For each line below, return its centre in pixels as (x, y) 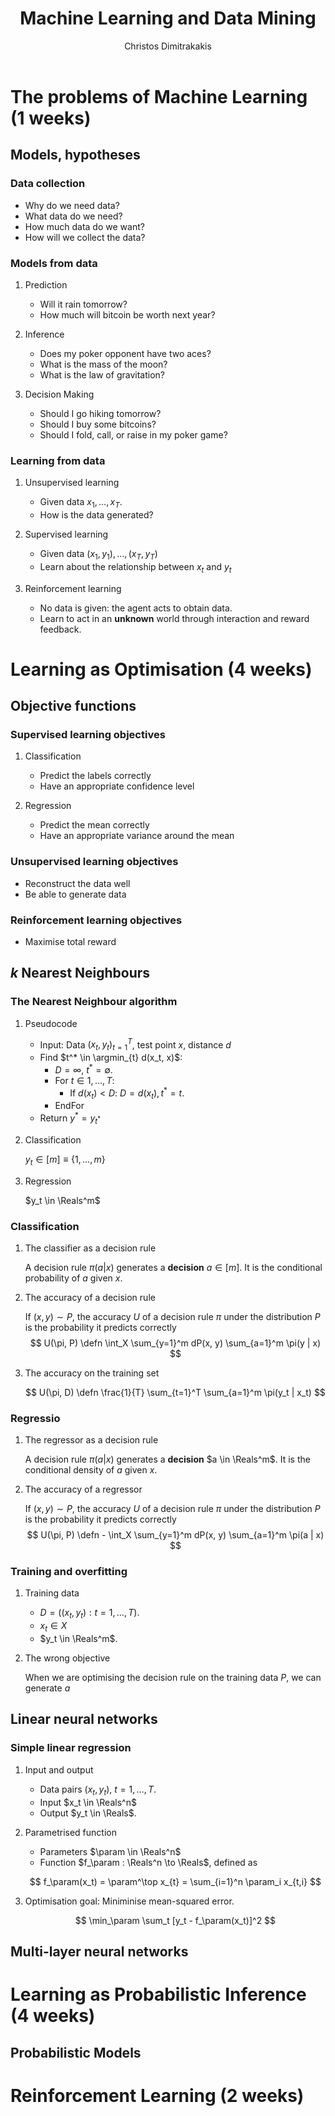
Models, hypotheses (75, 155)
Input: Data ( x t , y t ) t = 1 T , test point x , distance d (135, 1045)
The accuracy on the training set (92, 1373)
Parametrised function (70, 1832)
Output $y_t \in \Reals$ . (88, 1813)
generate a (47, 1688)
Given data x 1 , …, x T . (81, 503)
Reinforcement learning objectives (96, 920)
